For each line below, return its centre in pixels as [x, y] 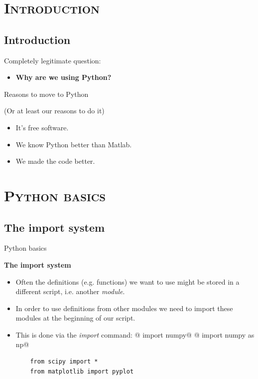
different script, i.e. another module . [70, 291]
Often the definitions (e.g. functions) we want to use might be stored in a [128, 281]
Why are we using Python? [64, 77]
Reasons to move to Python [46, 94]
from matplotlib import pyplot [82, 371]
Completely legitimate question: [53, 60]
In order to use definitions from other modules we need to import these [124, 308]
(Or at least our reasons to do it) [54, 111]
